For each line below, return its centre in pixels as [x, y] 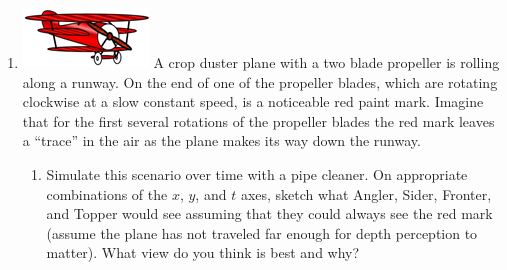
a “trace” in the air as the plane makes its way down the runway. [221, 140]
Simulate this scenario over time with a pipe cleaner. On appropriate [257, 173]
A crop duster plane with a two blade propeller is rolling [326, 62]
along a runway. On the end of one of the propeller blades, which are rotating [260, 81]
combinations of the [107, 193]
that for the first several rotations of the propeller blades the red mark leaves [258, 120]
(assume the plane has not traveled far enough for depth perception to [262, 232]
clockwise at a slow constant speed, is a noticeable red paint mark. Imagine [253, 101]
